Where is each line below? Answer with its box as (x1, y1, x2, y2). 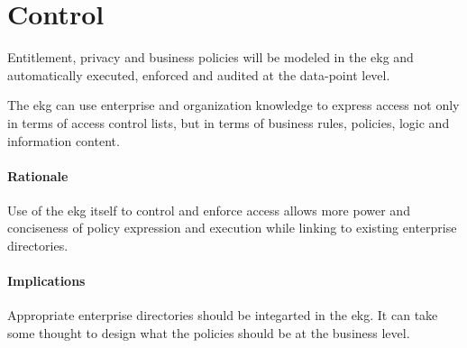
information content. (7, 131, 120, 150)
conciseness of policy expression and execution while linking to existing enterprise (7, 218, 457, 237)
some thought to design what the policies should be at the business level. (7, 324, 410, 343)
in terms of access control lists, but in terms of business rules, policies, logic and (7, 113, 450, 132)
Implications (7, 271, 86, 290)
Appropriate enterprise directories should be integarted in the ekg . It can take (7, 306, 438, 325)
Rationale (7, 166, 69, 185)
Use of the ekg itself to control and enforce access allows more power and (7, 200, 410, 219)
